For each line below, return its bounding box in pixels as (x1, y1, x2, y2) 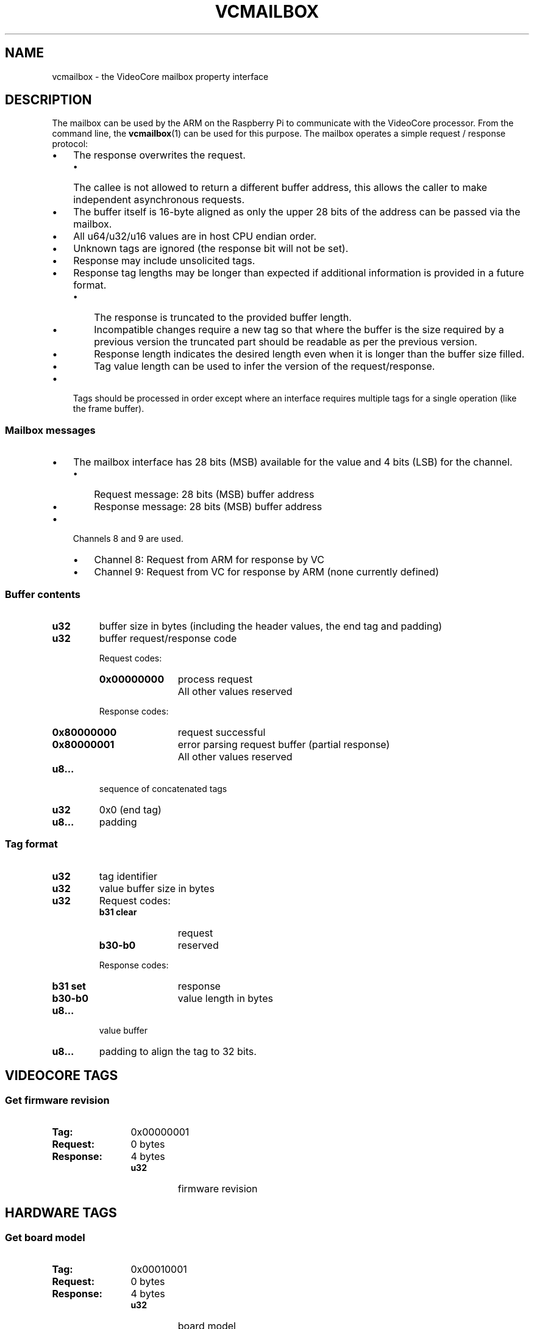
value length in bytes (177, 992, 273, 1004)
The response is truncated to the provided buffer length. (94, 311, 352, 324)
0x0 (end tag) (99, 803, 162, 816)
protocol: (52, 139, 88, 149)
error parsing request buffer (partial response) (177, 738, 390, 751)
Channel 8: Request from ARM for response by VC (94, 553, 324, 566)
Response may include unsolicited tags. (73, 254, 255, 267)
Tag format (5, 838, 58, 851)
